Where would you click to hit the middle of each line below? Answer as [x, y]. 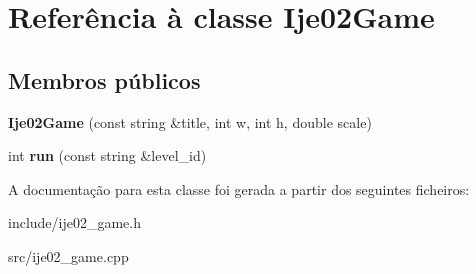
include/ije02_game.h [75, 222]
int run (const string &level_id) [107, 155]
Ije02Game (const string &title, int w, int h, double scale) [190, 121]
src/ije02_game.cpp [68, 255]
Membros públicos [104, 79]
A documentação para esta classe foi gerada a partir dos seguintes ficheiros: [239, 188]
